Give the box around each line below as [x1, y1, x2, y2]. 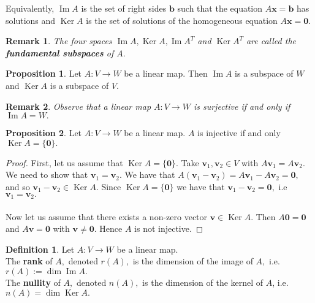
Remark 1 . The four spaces [6, 34, 112, 47]
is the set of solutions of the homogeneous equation [86, 13, 278, 26]
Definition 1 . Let [6, 242, 75, 255]
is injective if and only [197, 126, 281, 139]
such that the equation [177, 2, 263, 14]
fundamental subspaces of [6, 46, 114, 59]
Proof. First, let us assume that [6, 156, 123, 169]
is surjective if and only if [193, 99, 290, 112]
